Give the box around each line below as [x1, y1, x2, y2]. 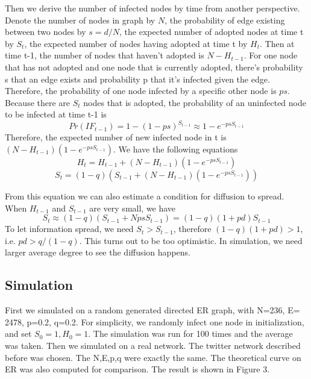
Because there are [5, 96, 71, 108]
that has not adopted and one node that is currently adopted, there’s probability [5, 60, 303, 73]
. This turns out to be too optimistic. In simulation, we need [79, 234, 303, 246]
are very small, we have [89, 201, 176, 214]
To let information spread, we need [5, 222, 134, 235]
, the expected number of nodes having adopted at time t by [24, 37, 248, 49]
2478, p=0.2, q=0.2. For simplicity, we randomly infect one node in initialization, [5, 315, 304, 328]
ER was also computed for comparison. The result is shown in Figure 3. [5, 363, 270, 375]
